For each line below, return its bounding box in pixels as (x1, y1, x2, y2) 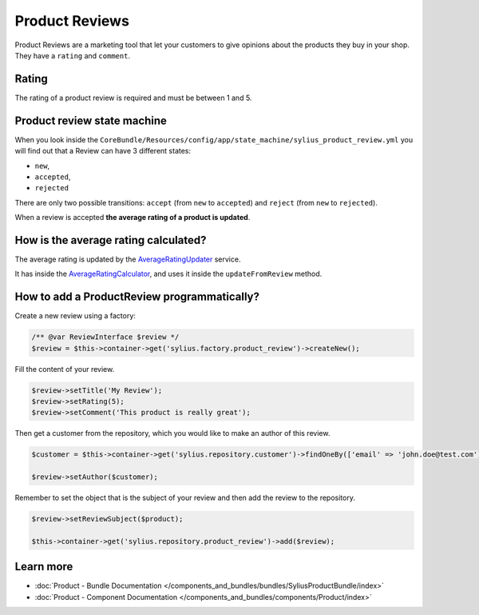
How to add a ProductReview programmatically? (14, 290, 259, 304)
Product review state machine (14, 114, 168, 127)
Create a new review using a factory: (14, 311, 136, 321)
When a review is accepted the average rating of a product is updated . (14, 213, 251, 222)
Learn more (14, 560, 73, 573)
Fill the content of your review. (14, 364, 115, 373)
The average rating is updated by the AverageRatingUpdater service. (14, 254, 241, 264)
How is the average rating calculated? (14, 233, 207, 247)
